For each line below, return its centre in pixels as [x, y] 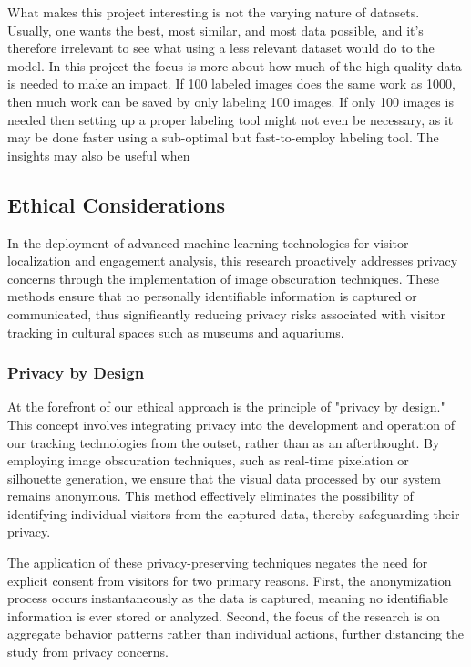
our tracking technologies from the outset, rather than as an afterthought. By [224, 442]
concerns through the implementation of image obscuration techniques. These [224, 278]
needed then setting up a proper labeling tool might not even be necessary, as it [230, 119]
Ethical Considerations [117, 204]
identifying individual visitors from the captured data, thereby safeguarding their [234, 513]
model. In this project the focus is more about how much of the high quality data [235, 65]
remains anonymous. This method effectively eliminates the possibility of [210, 496]
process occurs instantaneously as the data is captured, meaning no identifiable [228, 598]
